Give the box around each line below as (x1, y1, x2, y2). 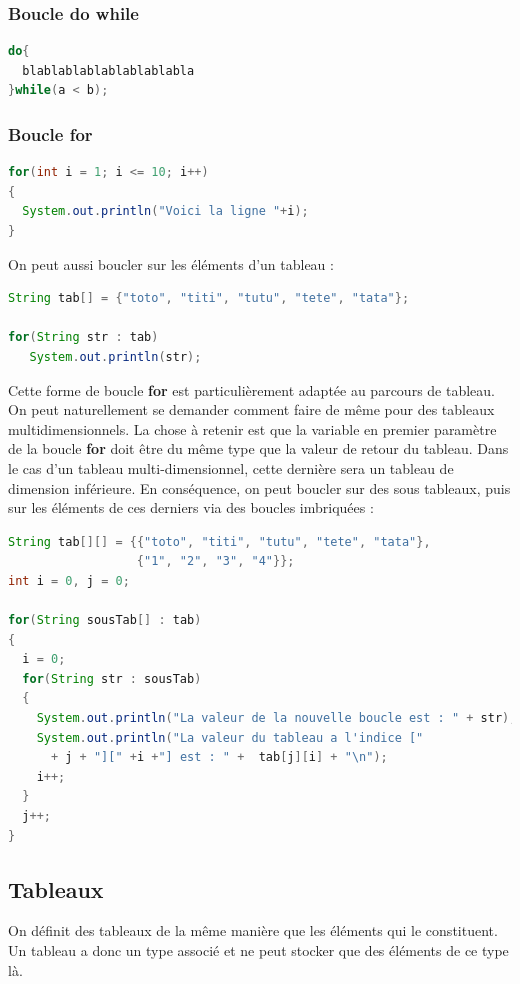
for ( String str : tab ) (8, 330, 159, 345)
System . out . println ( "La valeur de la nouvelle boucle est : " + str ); (36, 711, 517, 726)
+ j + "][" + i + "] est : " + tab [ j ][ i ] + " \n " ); (50, 750, 388, 765)
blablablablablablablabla (22, 63, 195, 78)
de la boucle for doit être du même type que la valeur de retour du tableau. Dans (8, 438, 509, 459)
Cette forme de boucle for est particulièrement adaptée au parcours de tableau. (8, 379, 495, 400)
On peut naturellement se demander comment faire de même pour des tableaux (8, 399, 495, 420)
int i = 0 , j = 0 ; (8, 573, 130, 588)
